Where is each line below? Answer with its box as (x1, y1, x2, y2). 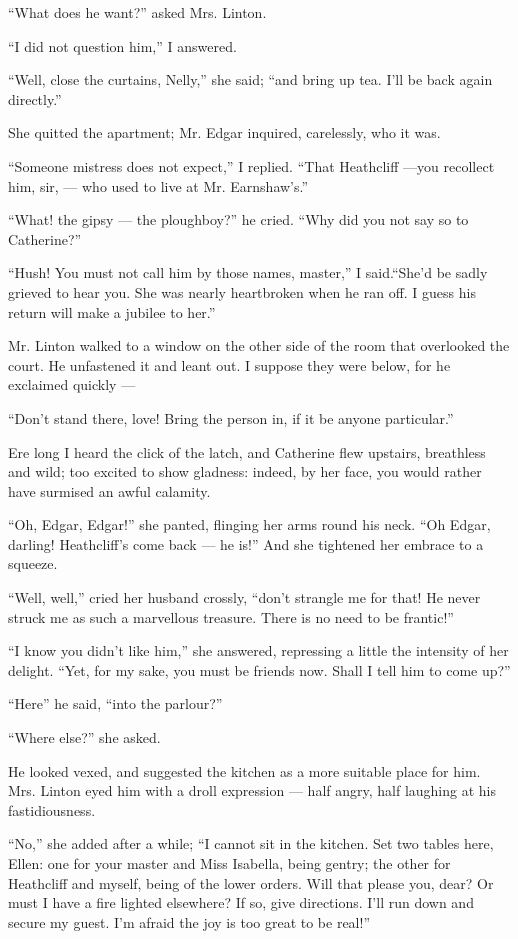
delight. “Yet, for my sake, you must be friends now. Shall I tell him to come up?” (8, 659, 511, 680)
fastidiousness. (8, 799, 96, 820)
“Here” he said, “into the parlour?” (8, 693, 223, 714)
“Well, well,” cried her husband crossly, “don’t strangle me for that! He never (8, 587, 481, 608)
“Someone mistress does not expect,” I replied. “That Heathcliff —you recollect (8, 155, 495, 176)
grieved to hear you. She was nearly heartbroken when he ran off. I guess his (8, 281, 476, 302)
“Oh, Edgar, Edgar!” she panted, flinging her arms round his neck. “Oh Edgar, (8, 514, 491, 535)
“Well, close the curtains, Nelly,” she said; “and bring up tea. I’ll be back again (8, 69, 493, 90)
